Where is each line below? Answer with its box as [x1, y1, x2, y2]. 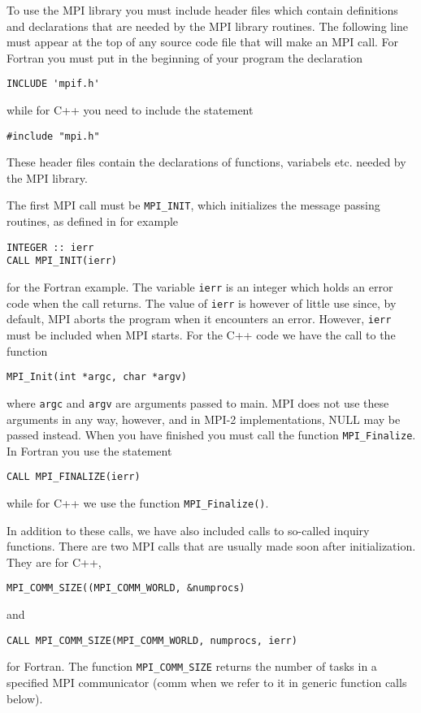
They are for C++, [7, 553, 102, 570]
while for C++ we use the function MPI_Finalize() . [7, 495, 269, 511]
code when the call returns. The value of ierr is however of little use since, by [7, 294, 397, 311]
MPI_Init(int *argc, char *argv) [7, 371, 187, 383]
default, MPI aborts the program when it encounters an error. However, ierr [7, 310, 392, 327]
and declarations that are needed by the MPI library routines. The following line [7, 17, 409, 34]
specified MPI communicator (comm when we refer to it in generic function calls [7, 674, 407, 690]
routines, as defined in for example [7, 213, 179, 230]
